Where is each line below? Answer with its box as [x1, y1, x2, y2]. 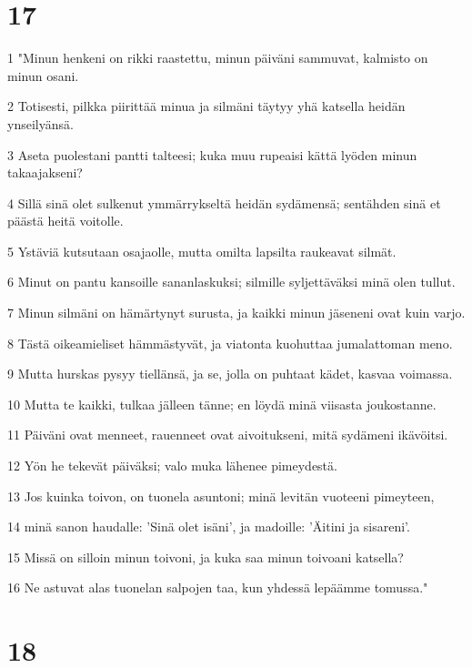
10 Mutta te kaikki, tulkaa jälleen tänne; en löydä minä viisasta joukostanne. [7, 394, 437, 413]
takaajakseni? [7, 163, 83, 182]
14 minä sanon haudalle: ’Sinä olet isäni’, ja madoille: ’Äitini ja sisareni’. [7, 517, 410, 536]
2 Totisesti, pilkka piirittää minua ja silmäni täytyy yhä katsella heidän [7, 96, 406, 116]
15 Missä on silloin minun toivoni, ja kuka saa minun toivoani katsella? [7, 547, 404, 566]
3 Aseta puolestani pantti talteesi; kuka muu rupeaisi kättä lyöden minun [7, 145, 417, 164]
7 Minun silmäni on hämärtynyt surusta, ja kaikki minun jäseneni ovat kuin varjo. [7, 303, 466, 322]
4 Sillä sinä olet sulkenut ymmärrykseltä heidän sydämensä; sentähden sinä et [7, 193, 441, 212]
